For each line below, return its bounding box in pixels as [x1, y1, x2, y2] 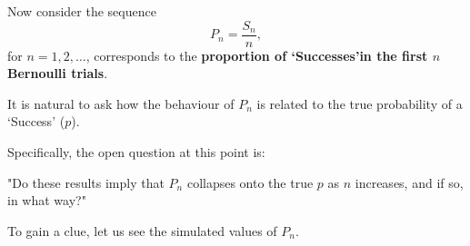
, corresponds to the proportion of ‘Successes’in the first [85, 45, 428, 64]
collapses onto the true [186, 172, 314, 192]
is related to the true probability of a [256, 93, 463, 113]
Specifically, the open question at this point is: [7, 143, 265, 162]
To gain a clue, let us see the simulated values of [7, 221, 277, 240]
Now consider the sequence [7, 2, 156, 20]
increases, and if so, [355, 172, 464, 192]
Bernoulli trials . [7, 64, 108, 83]
